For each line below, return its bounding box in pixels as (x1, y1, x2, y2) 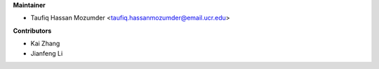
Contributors (13, 26, 52, 35)
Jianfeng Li (30, 49, 63, 57)
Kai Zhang (30, 39, 60, 48)
